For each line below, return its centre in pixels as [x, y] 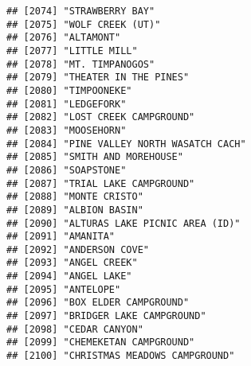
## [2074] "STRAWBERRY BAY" [81, 11]
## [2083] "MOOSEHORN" [67, 130]
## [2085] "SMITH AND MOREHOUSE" [95, 157]
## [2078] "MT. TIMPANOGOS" [81, 64]
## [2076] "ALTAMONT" [64, 38]
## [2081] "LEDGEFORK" [67, 104]
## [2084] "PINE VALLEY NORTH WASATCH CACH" [126, 144]
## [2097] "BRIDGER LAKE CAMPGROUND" [106, 316]
